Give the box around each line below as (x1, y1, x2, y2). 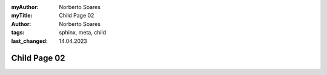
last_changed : (11, 37, 48, 45)
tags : (11, 29, 25, 36)
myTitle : (11, 12, 33, 19)
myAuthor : (11, 4, 39, 10)
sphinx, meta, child (59, 29, 107, 36)
